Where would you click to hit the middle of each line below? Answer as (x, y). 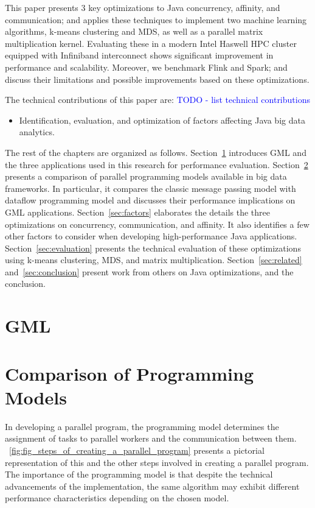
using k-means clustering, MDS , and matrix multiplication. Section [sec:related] (154, 260)
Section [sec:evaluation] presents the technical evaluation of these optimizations (153, 248)
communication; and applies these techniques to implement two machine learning (156, 19)
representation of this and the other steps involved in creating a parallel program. (157, 462)
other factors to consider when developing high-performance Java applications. (151, 236)
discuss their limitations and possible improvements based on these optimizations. (157, 79)
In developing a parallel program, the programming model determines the (142, 426)
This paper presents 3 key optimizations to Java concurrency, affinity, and (143, 7)
